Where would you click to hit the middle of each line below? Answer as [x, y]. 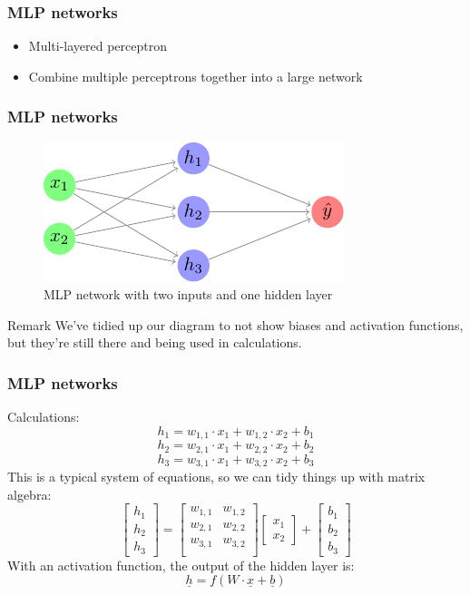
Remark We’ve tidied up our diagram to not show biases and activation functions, [235, 324]
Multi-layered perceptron [98, 46]
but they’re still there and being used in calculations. [155, 342]
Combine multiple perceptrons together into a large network [196, 76]
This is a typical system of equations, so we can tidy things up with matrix [216, 477]
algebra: [29, 494]
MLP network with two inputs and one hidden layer [188, 294]
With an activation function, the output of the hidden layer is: [181, 565]
